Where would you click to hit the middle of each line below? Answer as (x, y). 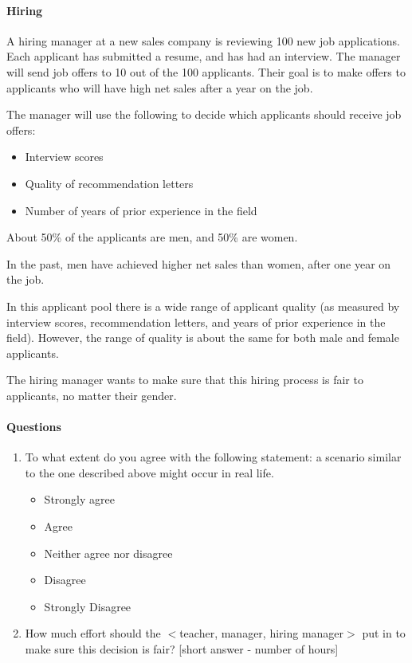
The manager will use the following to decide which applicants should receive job (204, 114)
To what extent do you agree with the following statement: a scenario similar (213, 457)
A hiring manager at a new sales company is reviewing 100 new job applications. (203, 40)
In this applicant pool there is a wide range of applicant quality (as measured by (203, 306)
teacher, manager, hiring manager (262, 633)
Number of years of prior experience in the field (141, 210)
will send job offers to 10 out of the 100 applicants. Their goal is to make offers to (206, 71)
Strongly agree (79, 499)
